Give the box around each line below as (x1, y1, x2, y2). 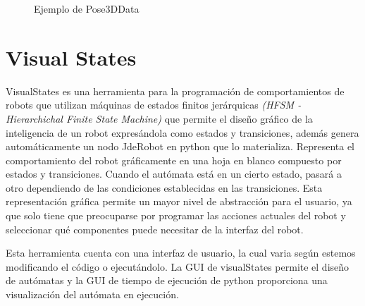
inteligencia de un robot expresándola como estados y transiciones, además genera (6, 125, 359, 140)
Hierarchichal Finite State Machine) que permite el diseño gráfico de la (6, 111, 313, 126)
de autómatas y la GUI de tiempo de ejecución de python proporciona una (6, 273, 328, 288)
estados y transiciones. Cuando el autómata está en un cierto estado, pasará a (6, 166, 342, 181)
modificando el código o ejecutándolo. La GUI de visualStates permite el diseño (6, 259, 349, 274)
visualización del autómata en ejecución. (6, 287, 179, 302)
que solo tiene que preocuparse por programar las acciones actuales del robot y (6, 208, 346, 223)
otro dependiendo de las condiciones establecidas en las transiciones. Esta (6, 180, 323, 195)
